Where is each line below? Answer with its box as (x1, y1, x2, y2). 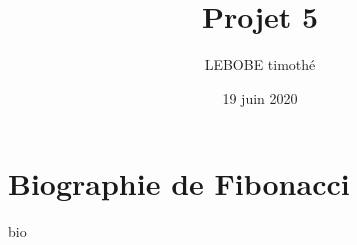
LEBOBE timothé (204, 54, 316, 75)
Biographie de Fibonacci (8, 163, 350, 204)
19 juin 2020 (222, 87, 298, 108)
